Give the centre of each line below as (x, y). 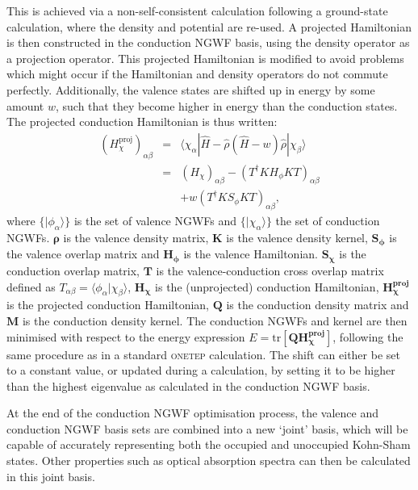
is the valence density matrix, (136, 238)
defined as (31, 286)
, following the (368, 336)
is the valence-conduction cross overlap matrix (270, 270)
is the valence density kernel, (297, 238)
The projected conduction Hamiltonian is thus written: (142, 121)
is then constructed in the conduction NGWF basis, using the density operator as (208, 42)
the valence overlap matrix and (83, 254)
